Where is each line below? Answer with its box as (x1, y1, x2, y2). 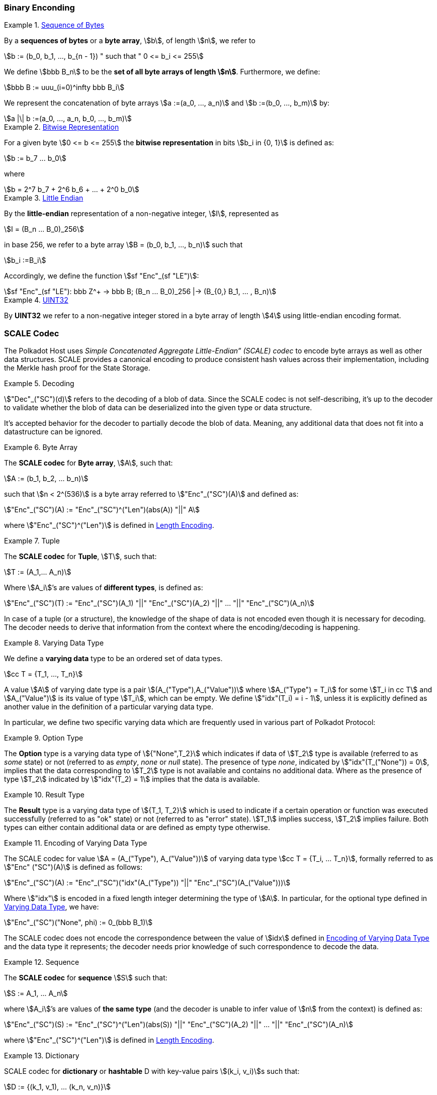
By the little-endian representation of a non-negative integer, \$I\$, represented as (4, 209, 279, 218)
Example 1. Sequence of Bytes (4, 21, 105, 30)
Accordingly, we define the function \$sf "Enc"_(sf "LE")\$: (4, 271, 199, 281)
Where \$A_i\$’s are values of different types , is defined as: (4, 583, 203, 592)
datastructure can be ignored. (4, 427, 103, 436)
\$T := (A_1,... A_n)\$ (4, 568, 71, 577)
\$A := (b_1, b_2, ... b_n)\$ (4, 474, 89, 483)
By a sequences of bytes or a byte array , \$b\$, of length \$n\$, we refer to (4, 36, 255, 45)
